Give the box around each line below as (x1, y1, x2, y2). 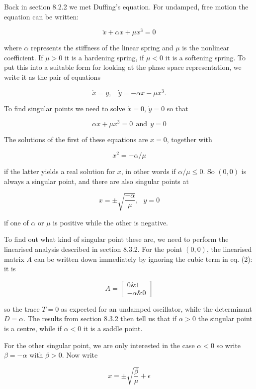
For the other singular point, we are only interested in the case (4, 340, 195, 350)
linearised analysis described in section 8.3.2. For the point (4, 243, 182, 254)
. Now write (62, 350, 98, 360)
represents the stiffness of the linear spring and (31, 42, 173, 53)
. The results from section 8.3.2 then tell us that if (23, 313, 176, 324)
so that (167, 103, 188, 113)
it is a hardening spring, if (64, 52, 144, 62)
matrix (4, 253, 24, 264)
